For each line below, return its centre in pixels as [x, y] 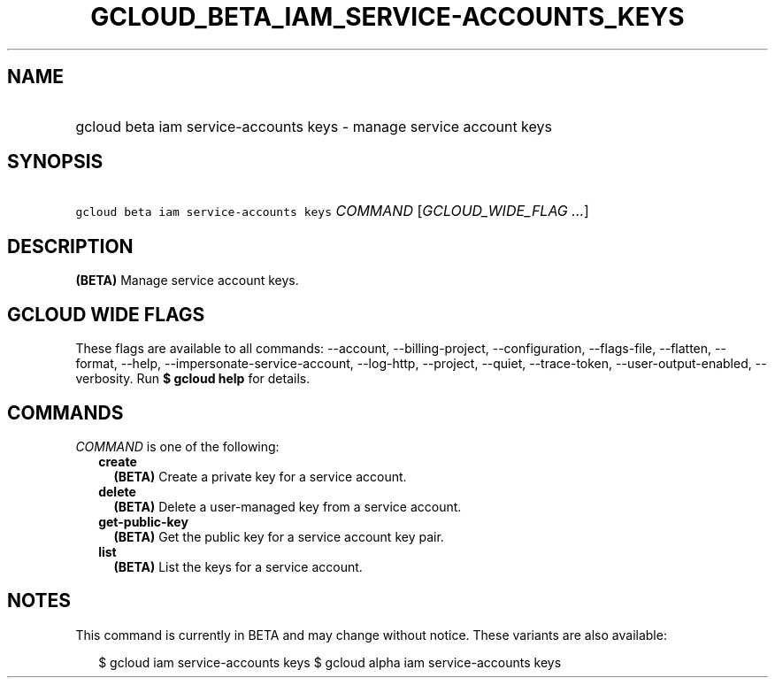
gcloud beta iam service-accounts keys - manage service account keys [314, 126]
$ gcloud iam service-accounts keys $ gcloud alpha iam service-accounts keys [330, 662]
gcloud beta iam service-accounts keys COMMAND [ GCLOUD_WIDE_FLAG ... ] [332, 211]
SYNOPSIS [55, 162]
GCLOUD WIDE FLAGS [106, 314]
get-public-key [143, 521]
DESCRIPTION [70, 246]
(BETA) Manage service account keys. [187, 281]
